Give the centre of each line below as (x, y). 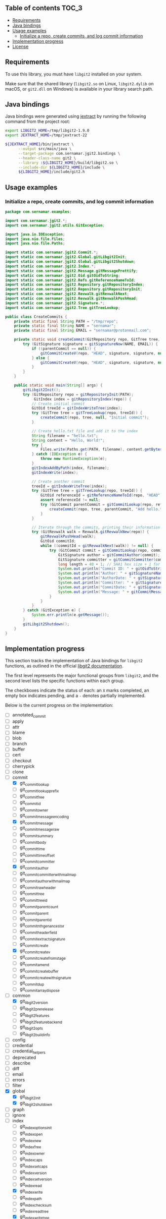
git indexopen (31, 1133)
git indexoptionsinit (36, 1127)
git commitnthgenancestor (42, 925)
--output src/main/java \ (45, 149)
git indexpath (31, 1198)
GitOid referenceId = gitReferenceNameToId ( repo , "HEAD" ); (102, 495)
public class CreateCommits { (36, 317)
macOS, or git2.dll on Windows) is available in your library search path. (79, 89)
